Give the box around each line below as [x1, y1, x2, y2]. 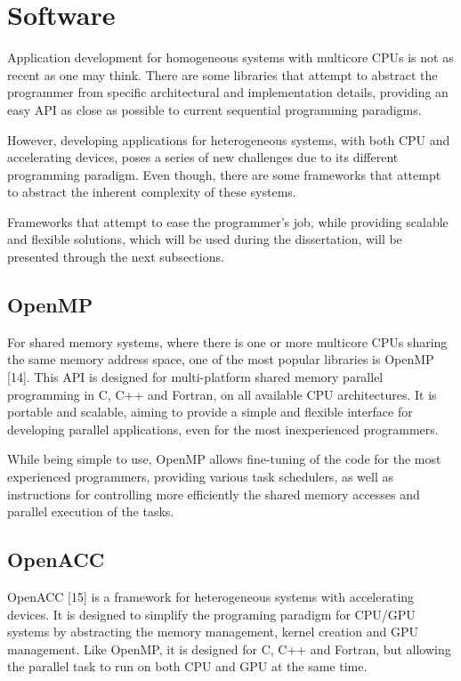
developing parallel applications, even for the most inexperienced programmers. [7, 419, 439, 438]
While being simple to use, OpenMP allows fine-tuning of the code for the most [7, 450, 441, 468]
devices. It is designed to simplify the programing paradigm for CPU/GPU [7, 604, 416, 623]
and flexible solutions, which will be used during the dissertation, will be [7, 230, 402, 248]
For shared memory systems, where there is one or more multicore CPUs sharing [7, 332, 448, 351]
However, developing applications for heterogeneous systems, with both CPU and [7, 130, 450, 149]
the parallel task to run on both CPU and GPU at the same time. [7, 657, 368, 676]
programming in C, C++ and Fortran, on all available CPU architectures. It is [7, 385, 437, 403]
